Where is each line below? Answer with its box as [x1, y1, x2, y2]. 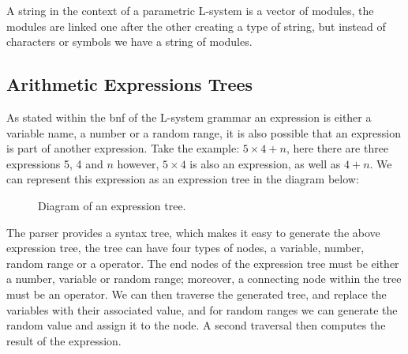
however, [117, 155, 159, 171]
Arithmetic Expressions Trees [6, 72, 253, 96]
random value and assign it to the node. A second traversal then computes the [6, 317, 386, 333]
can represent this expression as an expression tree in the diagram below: [6, 171, 359, 187]
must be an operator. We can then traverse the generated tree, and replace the [6, 285, 387, 302]
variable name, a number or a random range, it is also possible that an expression [6, 124, 402, 141]
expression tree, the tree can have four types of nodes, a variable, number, [6, 239, 365, 256]
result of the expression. [6, 332, 122, 348]
